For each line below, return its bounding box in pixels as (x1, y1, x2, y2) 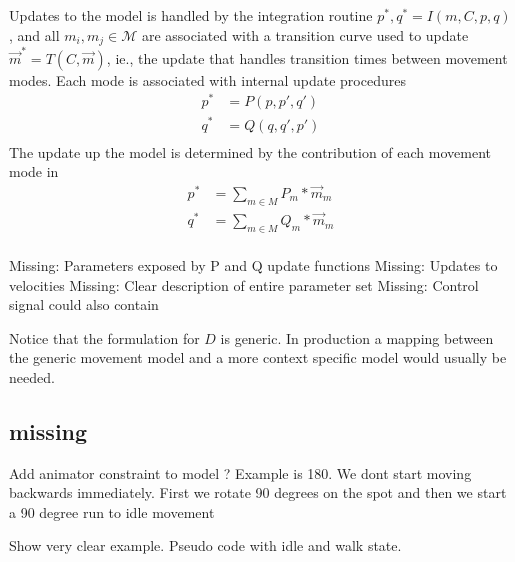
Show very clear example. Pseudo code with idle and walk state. (9, 535, 402, 556)
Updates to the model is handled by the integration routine (9, 5, 373, 25)
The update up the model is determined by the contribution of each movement (9, 141, 491, 162)
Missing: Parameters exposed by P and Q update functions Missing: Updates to (9, 254, 498, 275)
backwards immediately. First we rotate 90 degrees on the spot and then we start (9, 482, 507, 503)
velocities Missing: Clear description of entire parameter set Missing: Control (9, 274, 479, 295)
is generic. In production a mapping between (220, 327, 494, 348)
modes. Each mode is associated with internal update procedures (9, 69, 406, 90)
